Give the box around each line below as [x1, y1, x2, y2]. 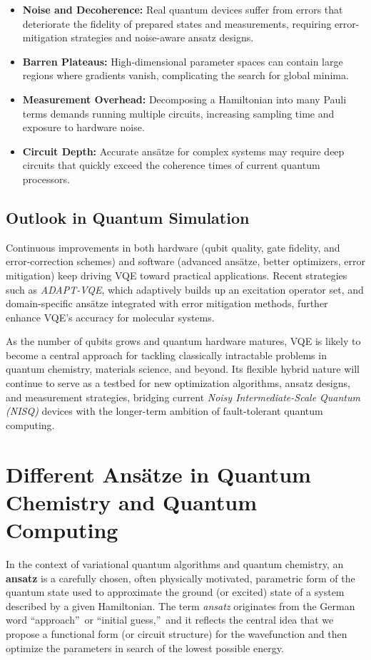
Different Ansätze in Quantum [6, 459, 311, 488]
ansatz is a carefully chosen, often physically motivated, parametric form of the [6, 570, 355, 585]
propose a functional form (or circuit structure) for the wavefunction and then [6, 626, 347, 641]
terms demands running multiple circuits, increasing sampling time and [22, 105, 335, 120]
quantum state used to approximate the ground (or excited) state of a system [6, 584, 345, 599]
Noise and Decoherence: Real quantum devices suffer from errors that [22, 2, 343, 16]
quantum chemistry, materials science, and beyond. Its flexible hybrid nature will [6, 361, 360, 376]
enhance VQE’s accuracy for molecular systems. [6, 309, 215, 324]
